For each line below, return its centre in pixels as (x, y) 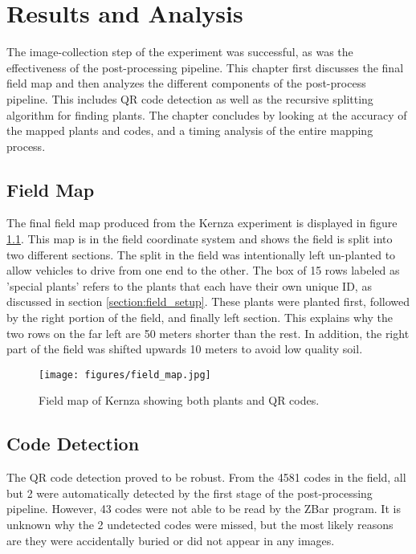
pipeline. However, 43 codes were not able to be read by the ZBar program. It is (204, 509)
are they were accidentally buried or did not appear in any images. (171, 540)
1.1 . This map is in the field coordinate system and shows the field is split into (200, 239)
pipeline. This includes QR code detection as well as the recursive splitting (190, 98)
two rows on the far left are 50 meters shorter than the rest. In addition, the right (208, 333)
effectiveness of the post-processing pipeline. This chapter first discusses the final (205, 67)
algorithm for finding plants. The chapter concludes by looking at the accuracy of (207, 114)
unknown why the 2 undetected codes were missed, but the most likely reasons (200, 525)
